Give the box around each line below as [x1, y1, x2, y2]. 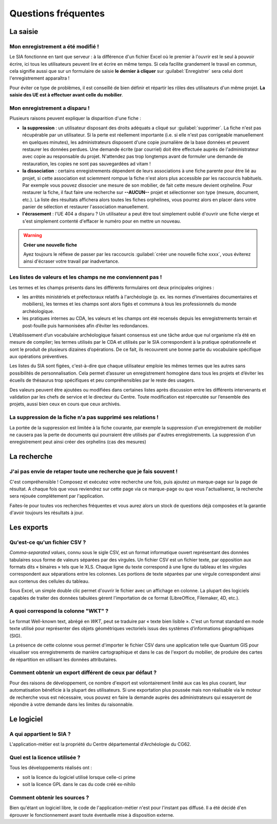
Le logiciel [9, 715, 43, 723]
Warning [23, 232, 42, 239]
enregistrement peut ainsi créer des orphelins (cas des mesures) [9, 439, 146, 445]
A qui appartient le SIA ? [9, 730, 71, 737]
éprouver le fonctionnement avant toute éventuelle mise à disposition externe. [9, 812, 174, 818]
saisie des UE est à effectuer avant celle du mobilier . [9, 92, 123, 98]
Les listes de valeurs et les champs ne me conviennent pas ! [9, 273, 162, 281]
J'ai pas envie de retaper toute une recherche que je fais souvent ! [9, 468, 178, 475]
